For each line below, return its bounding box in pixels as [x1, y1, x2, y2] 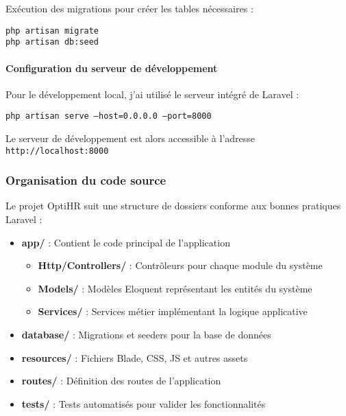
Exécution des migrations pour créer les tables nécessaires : [5, 1, 254, 15]
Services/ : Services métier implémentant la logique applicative [38, 304, 308, 319]
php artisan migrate [5, 25, 99, 36]
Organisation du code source [5, 172, 166, 189]
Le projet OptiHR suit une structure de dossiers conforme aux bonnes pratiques [5, 198, 341, 213]
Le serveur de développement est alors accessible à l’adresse [5, 130, 256, 145]
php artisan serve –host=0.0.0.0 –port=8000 [5, 111, 212, 122]
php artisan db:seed [5, 37, 99, 47]
